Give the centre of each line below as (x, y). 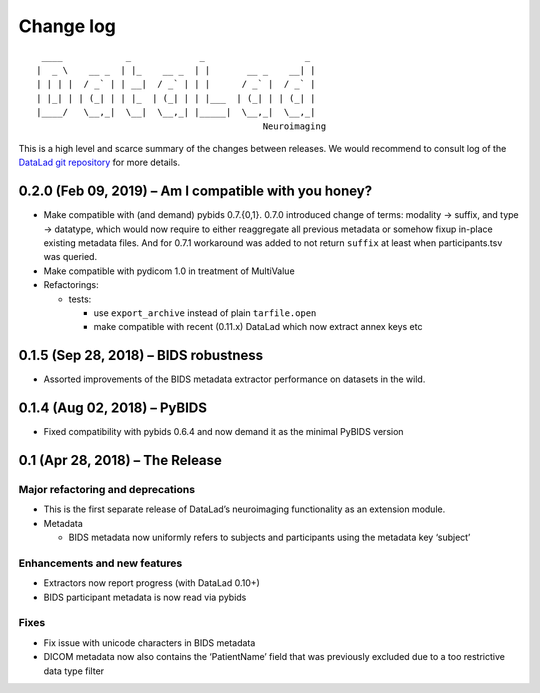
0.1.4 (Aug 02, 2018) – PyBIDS (113, 408)
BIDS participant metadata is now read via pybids (145, 597)
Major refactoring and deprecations (106, 489)
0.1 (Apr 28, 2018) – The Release (120, 460)
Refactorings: (71, 285)
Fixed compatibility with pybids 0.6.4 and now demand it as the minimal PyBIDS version (223, 432)
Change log (67, 26)
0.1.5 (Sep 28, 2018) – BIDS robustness (141, 355)
